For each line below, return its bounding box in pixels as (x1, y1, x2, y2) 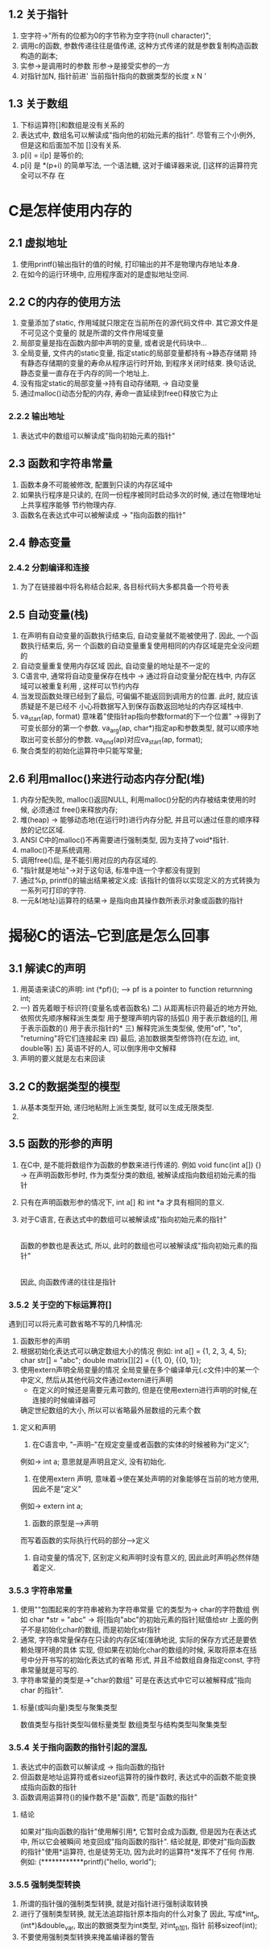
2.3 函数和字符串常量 (8, 457, 113, 471)
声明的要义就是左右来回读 (19, 1054, 106, 1063)
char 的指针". (19, 1686, 64, 1695)
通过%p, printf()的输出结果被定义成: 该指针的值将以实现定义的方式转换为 (19, 875, 260, 886)
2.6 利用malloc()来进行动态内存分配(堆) (8, 772, 206, 786)
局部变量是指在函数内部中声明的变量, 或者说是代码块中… (19, 338, 207, 348)
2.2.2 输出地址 (8, 411, 65, 422)
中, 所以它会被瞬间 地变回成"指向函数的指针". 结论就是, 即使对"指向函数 (19, 1836, 256, 1846)
